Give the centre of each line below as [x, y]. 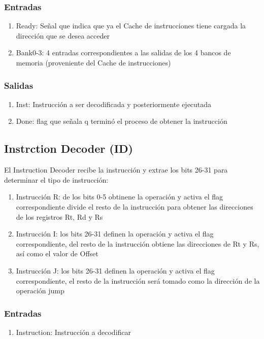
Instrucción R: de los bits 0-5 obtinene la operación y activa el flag [120, 197]
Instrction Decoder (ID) [69, 148]
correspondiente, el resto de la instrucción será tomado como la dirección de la [138, 280]
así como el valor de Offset [57, 253]
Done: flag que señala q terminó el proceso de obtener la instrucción [122, 121]
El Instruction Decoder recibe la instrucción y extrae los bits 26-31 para [116, 170]
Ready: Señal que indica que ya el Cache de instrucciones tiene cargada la [131, 26]
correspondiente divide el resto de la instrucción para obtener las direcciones [135, 206]
